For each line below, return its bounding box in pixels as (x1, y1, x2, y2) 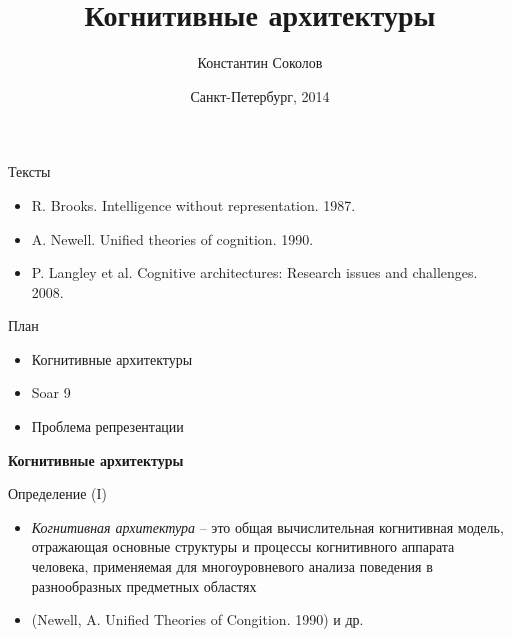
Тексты (8, 161, 51, 182)
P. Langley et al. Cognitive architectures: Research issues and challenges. (31, 262, 478, 283)
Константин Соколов (197, 52, 323, 73)
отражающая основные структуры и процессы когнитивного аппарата (31, 536, 455, 557)
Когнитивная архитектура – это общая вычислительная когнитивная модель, (31, 516, 504, 537)
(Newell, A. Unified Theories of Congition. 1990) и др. (31, 609, 364, 630)
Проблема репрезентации (31, 416, 184, 437)
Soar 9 (31, 382, 71, 403)
